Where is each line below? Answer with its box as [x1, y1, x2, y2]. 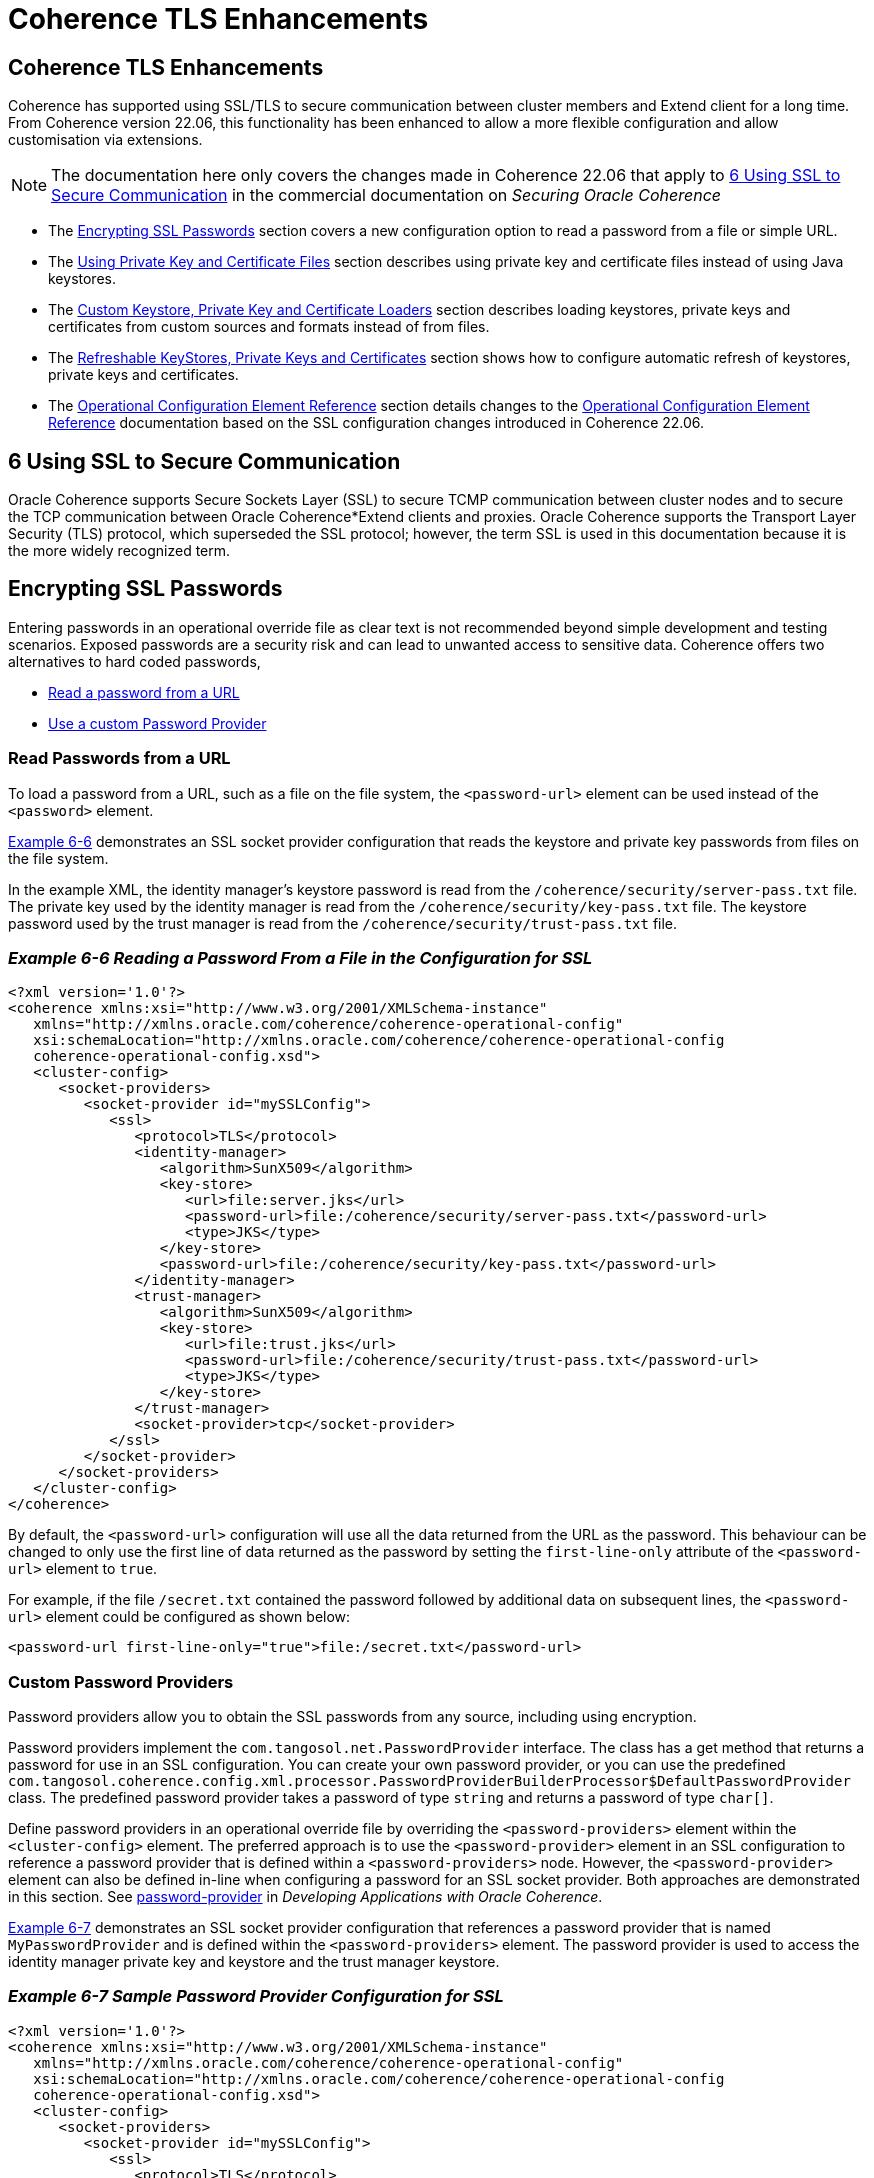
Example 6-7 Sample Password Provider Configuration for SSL [8, 1986, 504, 2007]
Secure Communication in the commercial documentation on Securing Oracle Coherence [51, 185, 721, 206]
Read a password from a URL [48, 683, 240, 701]
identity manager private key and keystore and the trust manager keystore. [8, 1953, 500, 1971]
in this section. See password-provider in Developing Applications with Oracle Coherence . [8, 1888, 603, 1906]
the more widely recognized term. [8, 542, 231, 560]
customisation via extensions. [8, 131, 203, 149]
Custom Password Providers [8, 1671, 234, 1692]
